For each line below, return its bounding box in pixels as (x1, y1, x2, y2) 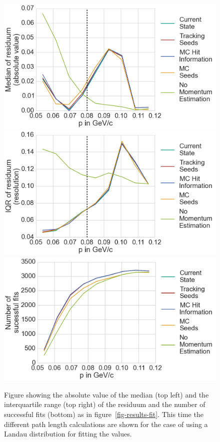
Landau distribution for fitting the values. (4, 428, 132, 439)
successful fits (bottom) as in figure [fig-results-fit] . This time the (4, 408, 203, 419)
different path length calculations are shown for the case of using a (4, 418, 208, 429)
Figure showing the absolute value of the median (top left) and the (4, 389, 209, 399)
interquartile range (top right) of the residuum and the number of (4, 399, 205, 409)
